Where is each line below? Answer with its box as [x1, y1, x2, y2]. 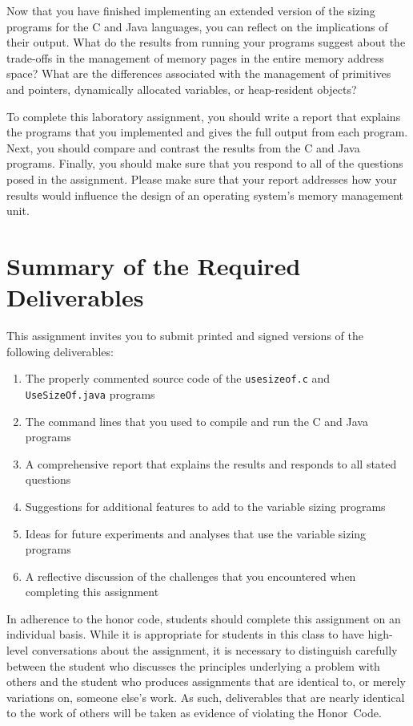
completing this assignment [25, 583, 159, 600]
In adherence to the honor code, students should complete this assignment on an [6, 610, 401, 627]
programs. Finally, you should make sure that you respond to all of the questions [6, 155, 403, 172]
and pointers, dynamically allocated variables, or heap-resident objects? [6, 80, 357, 97]
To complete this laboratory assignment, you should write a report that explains [6, 107, 401, 124]
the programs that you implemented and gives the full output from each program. [6, 124, 408, 140]
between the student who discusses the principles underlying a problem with [6, 657, 380, 674]
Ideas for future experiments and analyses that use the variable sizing [25, 525, 367, 541]
